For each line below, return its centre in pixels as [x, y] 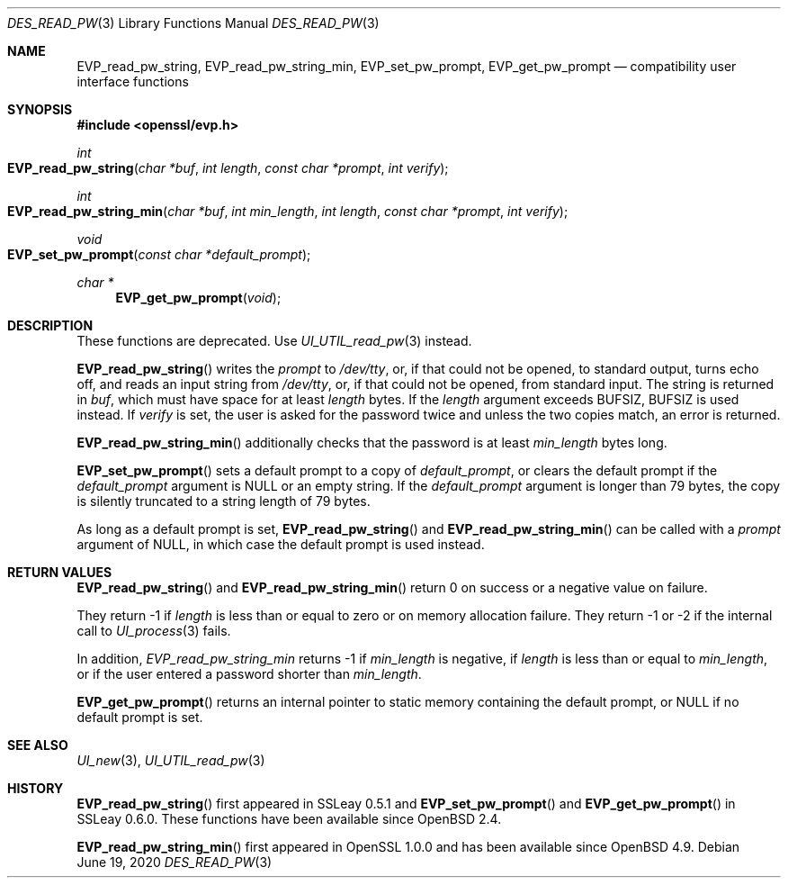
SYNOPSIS [40, 109]
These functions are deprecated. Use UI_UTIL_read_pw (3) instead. [274, 341]
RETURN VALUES [60, 572]
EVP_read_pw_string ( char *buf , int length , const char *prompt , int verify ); [228, 168]
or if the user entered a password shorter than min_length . [249, 674]
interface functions [133, 81]
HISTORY [36, 788]
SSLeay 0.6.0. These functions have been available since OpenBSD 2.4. [289, 819]
